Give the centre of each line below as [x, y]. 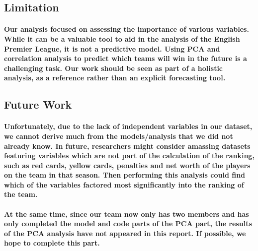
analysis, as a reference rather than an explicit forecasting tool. [115, 78]
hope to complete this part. [52, 243]
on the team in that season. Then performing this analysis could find [125, 175]
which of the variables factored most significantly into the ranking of [124, 184]
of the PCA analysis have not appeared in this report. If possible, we [125, 233]
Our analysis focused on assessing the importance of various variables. [127, 29]
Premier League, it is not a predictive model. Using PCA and [112, 48]
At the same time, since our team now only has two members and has [127, 214]
